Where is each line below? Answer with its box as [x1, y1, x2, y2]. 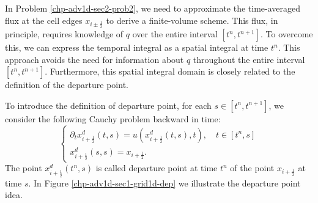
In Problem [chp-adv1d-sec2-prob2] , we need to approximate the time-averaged [5, 2, 301, 14]
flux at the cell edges [5, 13, 83, 26]
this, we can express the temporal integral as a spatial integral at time [5, 41, 268, 54]
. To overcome [261, 28, 313, 40]
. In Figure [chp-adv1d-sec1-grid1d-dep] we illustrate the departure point [28, 176, 301, 189]
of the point [230, 161, 275, 174]
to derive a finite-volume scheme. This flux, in [106, 13, 278, 26]
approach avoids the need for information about [5, 53, 184, 65]
